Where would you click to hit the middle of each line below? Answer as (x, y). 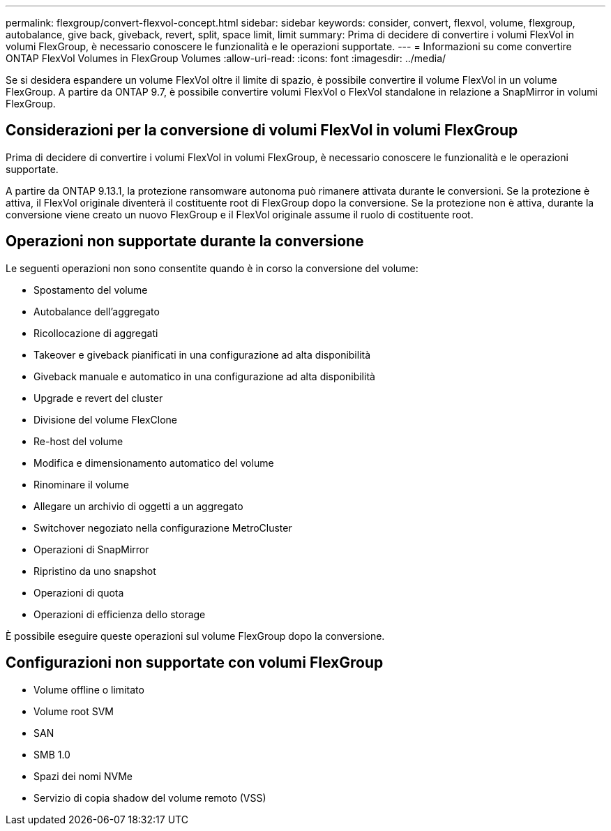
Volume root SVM (74, 711)
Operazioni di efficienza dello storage (120, 614)
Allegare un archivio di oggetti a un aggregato (138, 506)
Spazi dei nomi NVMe (83, 776)
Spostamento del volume (91, 290)
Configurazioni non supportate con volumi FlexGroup (195, 663)
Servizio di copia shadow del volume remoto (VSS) (150, 798)
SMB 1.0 (52, 754)
